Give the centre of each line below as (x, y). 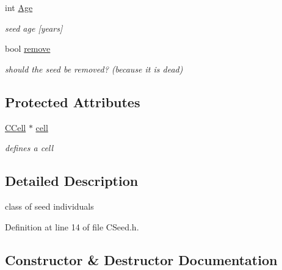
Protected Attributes (73, 101)
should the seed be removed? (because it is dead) (94, 69)
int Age (19, 7)
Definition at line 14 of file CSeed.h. (72, 226)
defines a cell (29, 148)
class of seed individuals (49, 206)
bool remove (28, 48)
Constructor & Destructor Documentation (141, 259)
